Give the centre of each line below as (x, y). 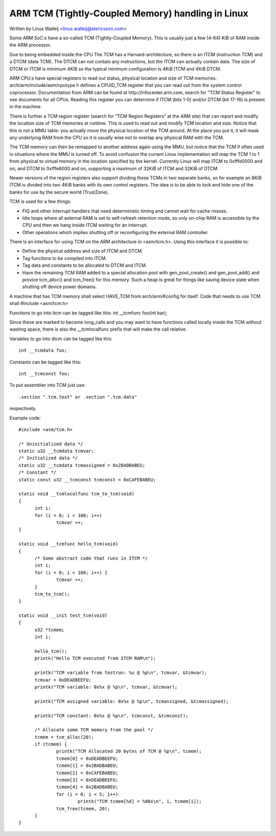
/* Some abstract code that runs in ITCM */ (91, 558)
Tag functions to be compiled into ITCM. (64, 258)
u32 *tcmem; (50, 630)
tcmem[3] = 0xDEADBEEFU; (87, 780)
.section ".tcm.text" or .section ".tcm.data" (78, 397)
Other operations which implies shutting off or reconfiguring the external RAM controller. (116, 232)
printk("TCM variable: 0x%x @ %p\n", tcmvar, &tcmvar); (106, 687)
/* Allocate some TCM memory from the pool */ (94, 730)
